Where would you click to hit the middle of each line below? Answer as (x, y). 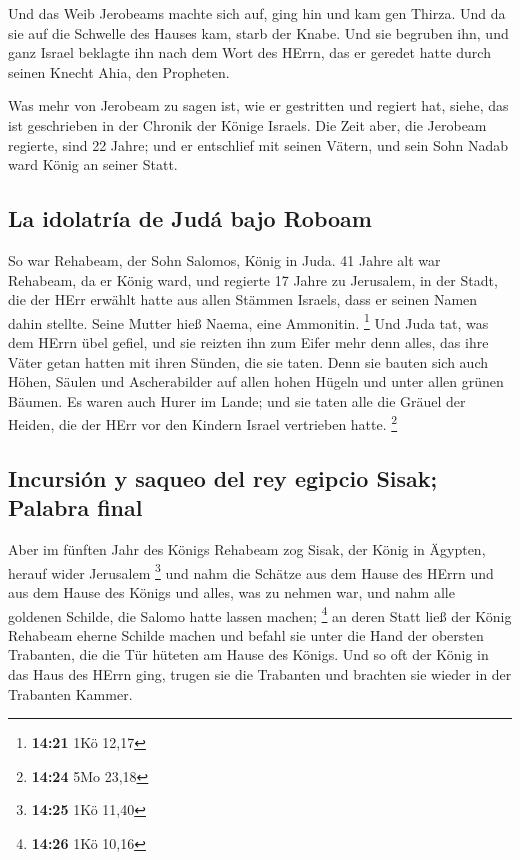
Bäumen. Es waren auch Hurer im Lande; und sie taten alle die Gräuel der (237, 400)
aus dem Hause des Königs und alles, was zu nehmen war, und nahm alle (231, 592)
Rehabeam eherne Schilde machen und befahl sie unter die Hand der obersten (246, 634)
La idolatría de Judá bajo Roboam (190, 218)
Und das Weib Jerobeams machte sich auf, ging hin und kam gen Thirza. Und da (257, 13)
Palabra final (75, 507)
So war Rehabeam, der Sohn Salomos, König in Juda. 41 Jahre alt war (224, 259)
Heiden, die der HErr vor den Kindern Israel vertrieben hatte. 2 (203, 423)
